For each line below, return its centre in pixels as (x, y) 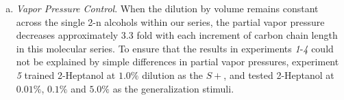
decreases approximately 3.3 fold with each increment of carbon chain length (177, 35)
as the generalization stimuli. (173, 88)
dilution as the (172, 74)
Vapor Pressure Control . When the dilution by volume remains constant (167, 8)
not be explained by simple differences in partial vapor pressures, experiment (177, 62)
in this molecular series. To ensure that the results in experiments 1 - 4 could (175, 48)
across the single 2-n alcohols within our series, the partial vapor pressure (170, 21)
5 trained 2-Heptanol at (66, 74)
